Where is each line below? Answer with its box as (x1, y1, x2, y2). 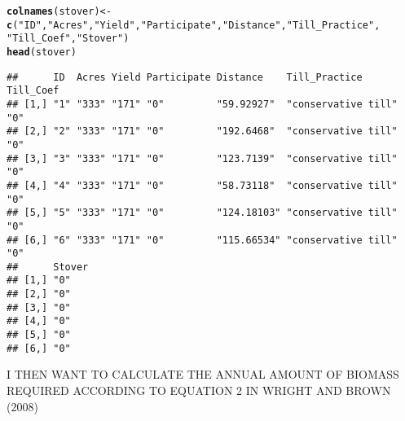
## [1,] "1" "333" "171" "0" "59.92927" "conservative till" (7, 98, 398, 110)
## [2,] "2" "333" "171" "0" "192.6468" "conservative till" (7, 125, 398, 138)
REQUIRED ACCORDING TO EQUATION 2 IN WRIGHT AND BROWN (7, 382, 391, 398)
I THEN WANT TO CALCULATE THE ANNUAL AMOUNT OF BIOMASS (7, 366, 399, 383)
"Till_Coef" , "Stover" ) (7, 33, 130, 45)
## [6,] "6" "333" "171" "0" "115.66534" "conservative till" (7, 234, 398, 246)
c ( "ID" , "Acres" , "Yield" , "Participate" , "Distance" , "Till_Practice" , (7, 19, 381, 31)
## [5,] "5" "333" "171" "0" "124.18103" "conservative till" (7, 207, 398, 219)
